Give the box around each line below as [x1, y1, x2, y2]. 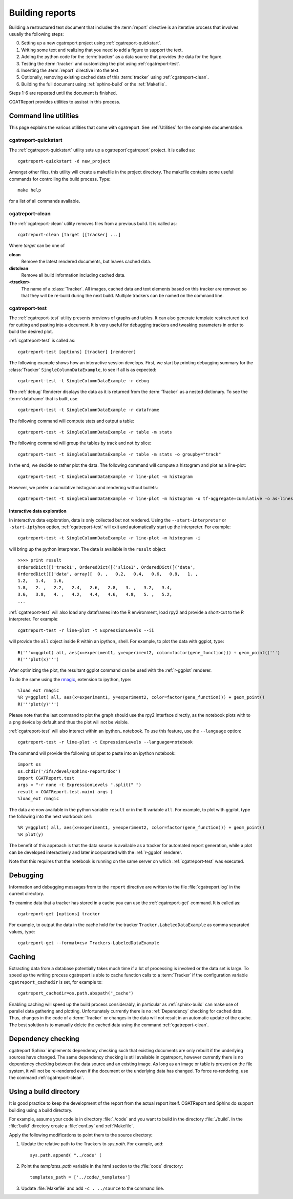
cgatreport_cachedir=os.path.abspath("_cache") [18, 991, 134, 996]
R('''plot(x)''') [18, 657, 59, 662]
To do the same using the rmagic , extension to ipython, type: [9, 676, 131, 682]
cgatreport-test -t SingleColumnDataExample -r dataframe [18, 407, 160, 413]
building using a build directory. [9, 1107, 73, 1113]
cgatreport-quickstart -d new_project [18, 158, 111, 164]
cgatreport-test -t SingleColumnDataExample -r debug [18, 378, 149, 383]
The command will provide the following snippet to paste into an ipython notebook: [9, 750, 176, 756]
